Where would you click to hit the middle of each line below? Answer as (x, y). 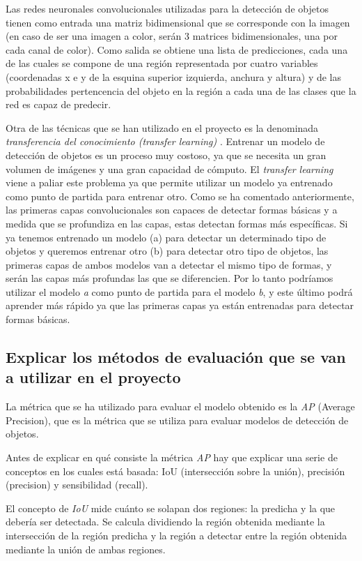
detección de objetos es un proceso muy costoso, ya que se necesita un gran (166, 155)
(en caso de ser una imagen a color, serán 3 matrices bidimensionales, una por (172, 36)
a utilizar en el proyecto (93, 377)
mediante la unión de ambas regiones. (86, 549)
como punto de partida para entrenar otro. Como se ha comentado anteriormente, (180, 196)
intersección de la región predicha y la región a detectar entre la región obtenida (176, 535)
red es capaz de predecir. (58, 104)
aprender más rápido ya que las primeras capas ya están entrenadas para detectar (180, 305)
